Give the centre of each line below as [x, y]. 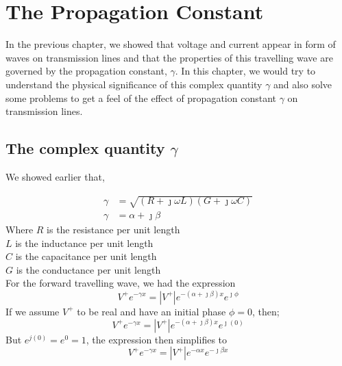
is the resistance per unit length [113, 230]
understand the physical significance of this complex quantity [134, 84]
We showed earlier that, [55, 176]
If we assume [33, 311]
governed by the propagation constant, [86, 71]
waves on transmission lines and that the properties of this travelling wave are [169, 57]
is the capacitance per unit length [86, 256]
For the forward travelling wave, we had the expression [121, 283]
